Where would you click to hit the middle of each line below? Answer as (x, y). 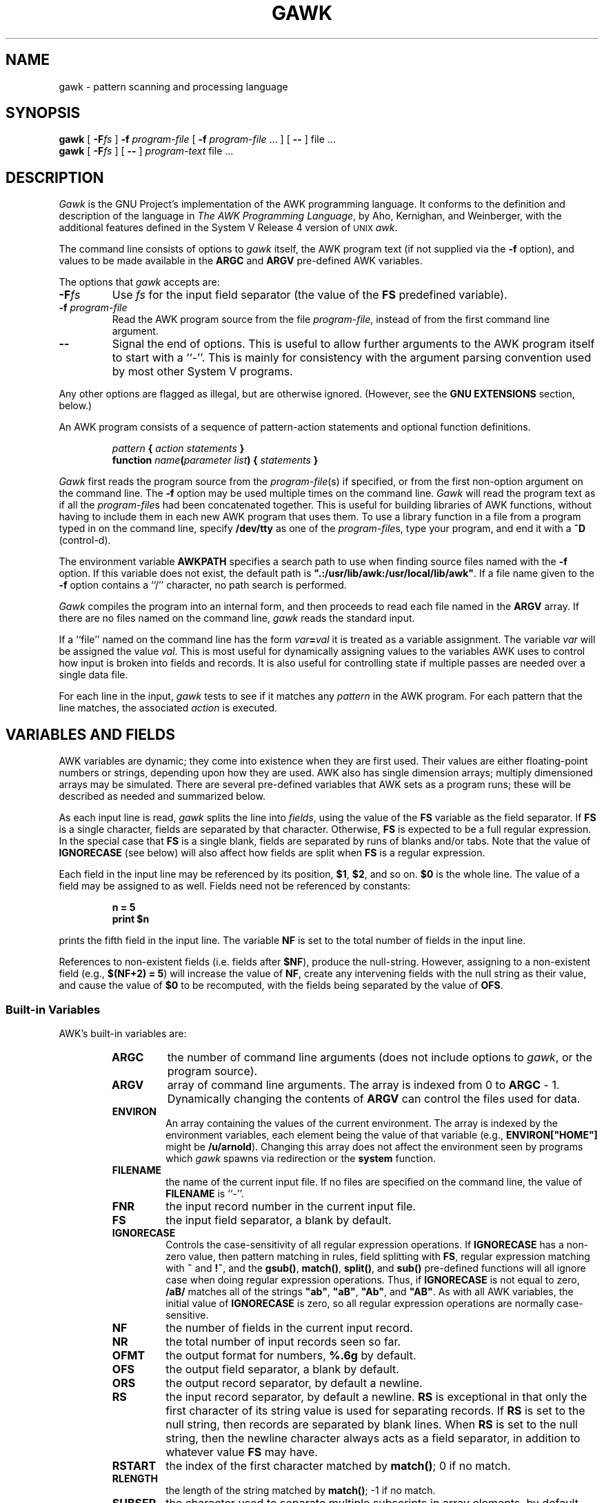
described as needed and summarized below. (162, 796)
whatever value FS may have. (242, 1452)
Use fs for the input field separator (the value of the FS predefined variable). (310, 295)
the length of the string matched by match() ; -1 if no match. (301, 1490)
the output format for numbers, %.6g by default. (291, 1355)
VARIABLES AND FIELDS (90, 734)
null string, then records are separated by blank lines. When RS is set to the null (372, 1424)
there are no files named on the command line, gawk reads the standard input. (237, 618)
